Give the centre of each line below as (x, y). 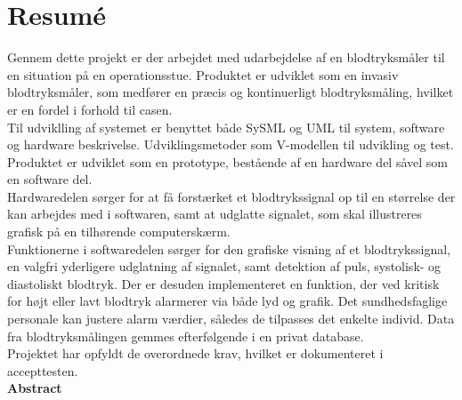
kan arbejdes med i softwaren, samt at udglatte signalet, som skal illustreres (215, 214)
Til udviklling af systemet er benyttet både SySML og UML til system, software (226, 127)
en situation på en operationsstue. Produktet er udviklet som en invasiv (203, 74)
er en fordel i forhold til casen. (90, 109)
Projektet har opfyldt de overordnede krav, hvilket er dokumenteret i (195, 353)
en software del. (50, 179)
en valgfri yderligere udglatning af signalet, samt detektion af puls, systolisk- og (224, 266)
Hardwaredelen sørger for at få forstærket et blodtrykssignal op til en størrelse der (231, 196)
